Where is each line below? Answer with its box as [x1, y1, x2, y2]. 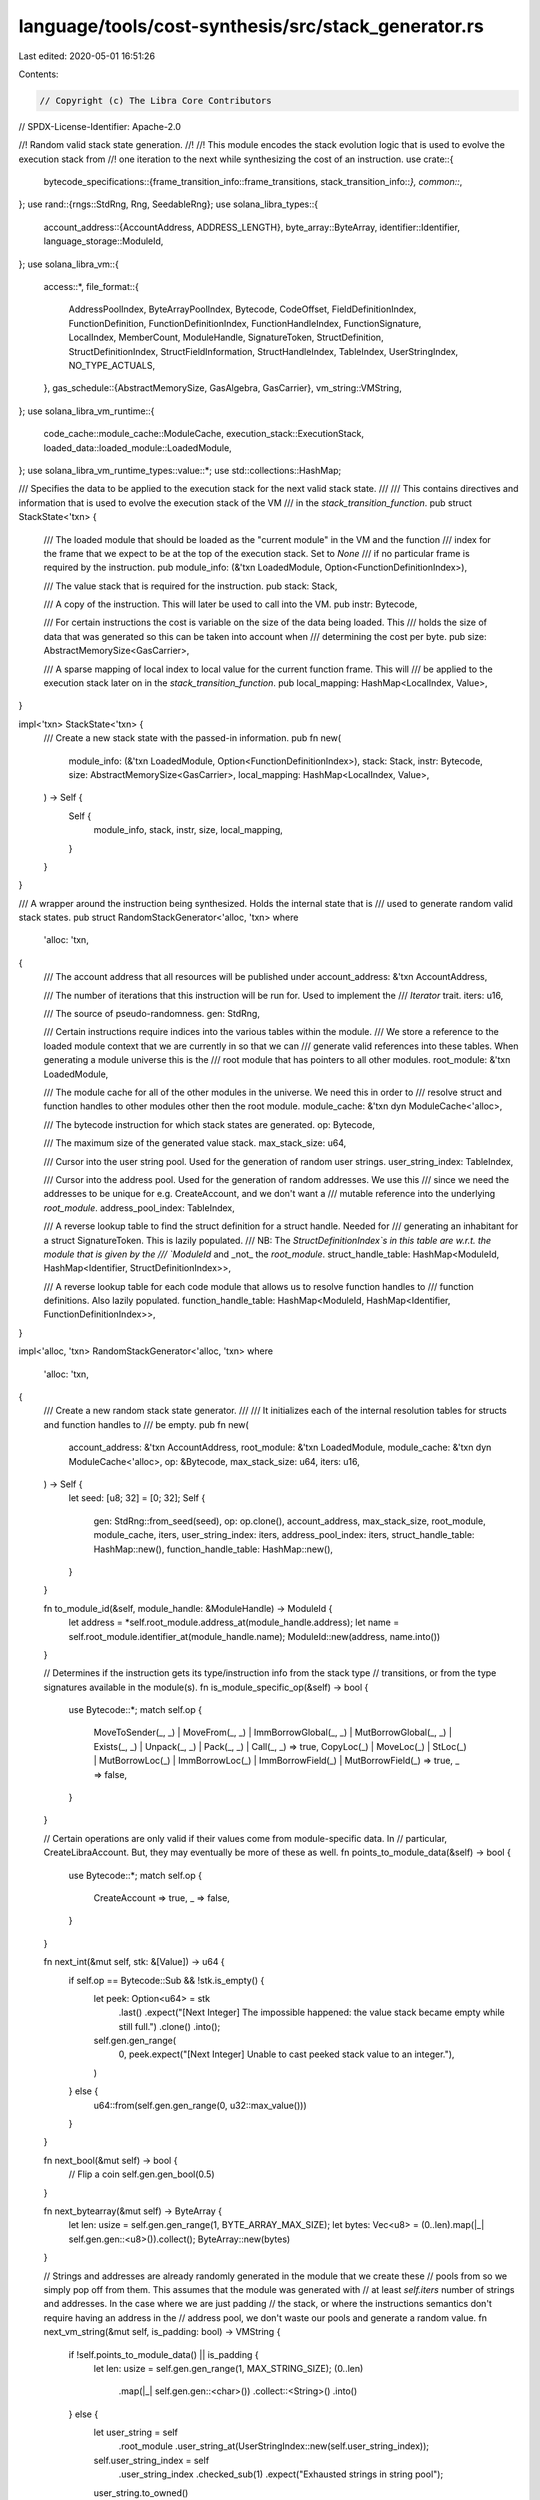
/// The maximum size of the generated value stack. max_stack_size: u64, [43, 1137, 347, 1149]
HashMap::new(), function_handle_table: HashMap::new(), [93, 1543, 334, 1555]
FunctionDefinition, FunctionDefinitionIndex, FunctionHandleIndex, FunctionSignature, [68, 317, 422, 329]
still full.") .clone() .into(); [118, 2020, 221, 2032]
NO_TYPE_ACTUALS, [68, 359, 156, 371]
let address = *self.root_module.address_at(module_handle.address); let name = [68, 1616, 400, 1629]
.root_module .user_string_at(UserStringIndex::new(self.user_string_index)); [118, 2440, 430, 2452]
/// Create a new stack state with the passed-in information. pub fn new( [43, 732, 342, 744]
